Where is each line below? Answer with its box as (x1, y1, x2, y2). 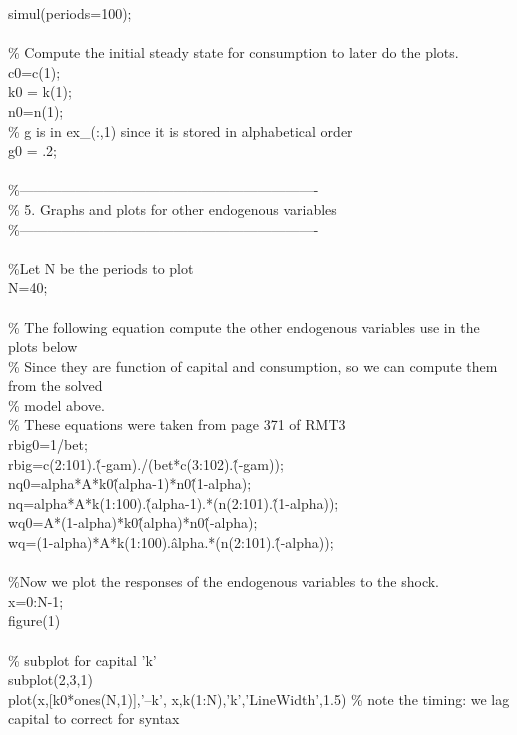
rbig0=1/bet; (8, 434, 88, 455)
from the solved (8, 375, 103, 396)
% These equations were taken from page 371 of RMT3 (8, 414, 346, 435)
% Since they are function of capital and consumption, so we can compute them (8, 355, 498, 376)
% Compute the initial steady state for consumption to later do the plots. (8, 42, 459, 63)
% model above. (8, 394, 105, 415)
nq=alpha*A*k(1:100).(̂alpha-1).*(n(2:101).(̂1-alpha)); (8, 492, 339, 513)
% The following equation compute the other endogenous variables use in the (8, 316, 480, 337)
